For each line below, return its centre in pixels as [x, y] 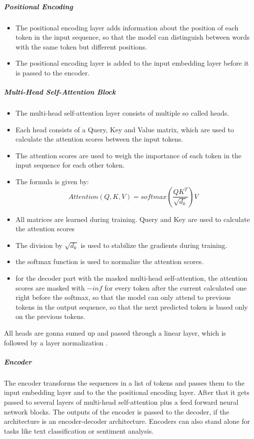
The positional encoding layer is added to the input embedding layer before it [132, 63]
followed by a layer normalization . [56, 342]
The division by [39, 245]
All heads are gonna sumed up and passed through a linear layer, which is [115, 333]
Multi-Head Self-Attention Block [60, 92]
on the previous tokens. [50, 316]
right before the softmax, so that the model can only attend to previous [123, 297]
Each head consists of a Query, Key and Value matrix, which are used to [125, 129]
